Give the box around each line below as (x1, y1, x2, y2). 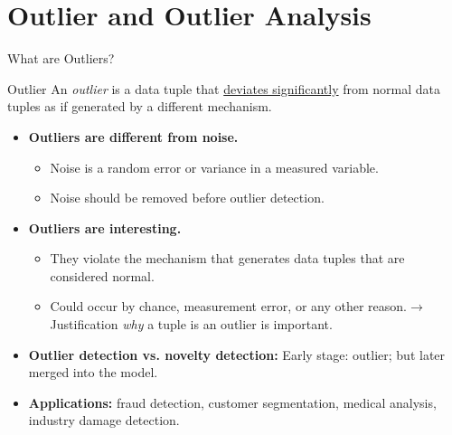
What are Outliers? (7, 49, 115, 68)
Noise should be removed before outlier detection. (50, 188, 325, 207)
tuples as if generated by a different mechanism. (7, 97, 272, 116)
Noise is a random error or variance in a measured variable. (50, 157, 379, 176)
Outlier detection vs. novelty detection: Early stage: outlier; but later (28, 345, 446, 364)
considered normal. (50, 266, 155, 285)
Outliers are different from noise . (28, 127, 239, 146)
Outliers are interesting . (28, 218, 182, 237)
